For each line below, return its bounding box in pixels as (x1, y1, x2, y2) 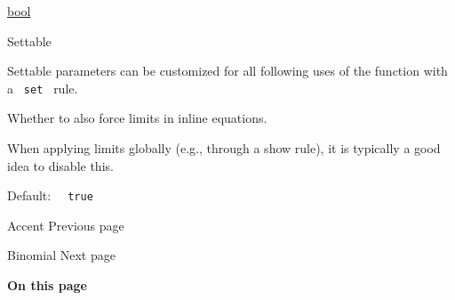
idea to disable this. (7, 156, 114, 174)
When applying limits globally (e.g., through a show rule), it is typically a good (7, 139, 441, 158)
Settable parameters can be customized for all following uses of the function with (7, 61, 448, 80)
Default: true (7, 186, 93, 205)
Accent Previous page (7, 215, 124, 234)
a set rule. (7, 78, 78, 97)
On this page (7, 276, 87, 295)
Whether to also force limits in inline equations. (7, 109, 267, 127)
